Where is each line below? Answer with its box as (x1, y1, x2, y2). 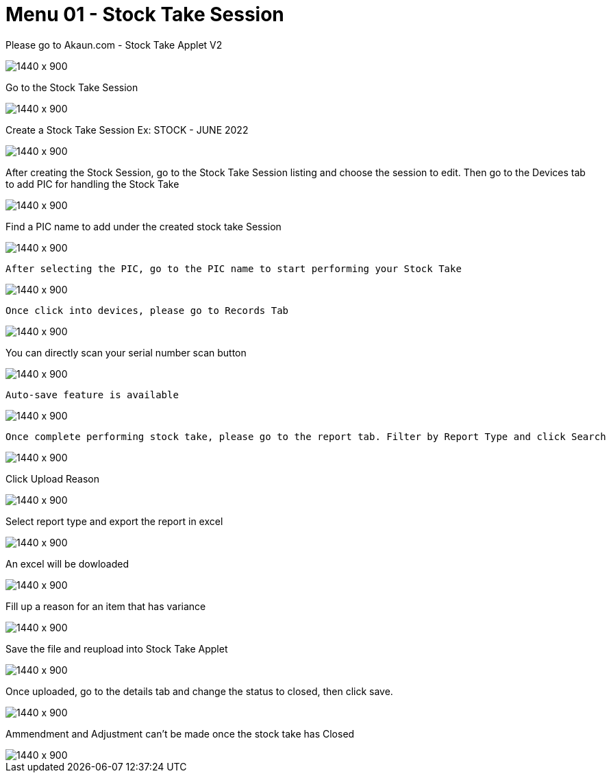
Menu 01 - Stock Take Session (5, 3, 284, 26)
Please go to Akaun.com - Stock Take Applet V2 (5, 38, 223, 51)
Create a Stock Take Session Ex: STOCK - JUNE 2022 (5, 123, 249, 136)
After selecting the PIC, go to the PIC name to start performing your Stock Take (5, 263, 462, 274)
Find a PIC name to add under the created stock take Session (5, 220, 282, 232)
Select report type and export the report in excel (5, 515, 223, 527)
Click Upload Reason (5, 472, 99, 485)
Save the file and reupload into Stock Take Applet (5, 642, 228, 655)
